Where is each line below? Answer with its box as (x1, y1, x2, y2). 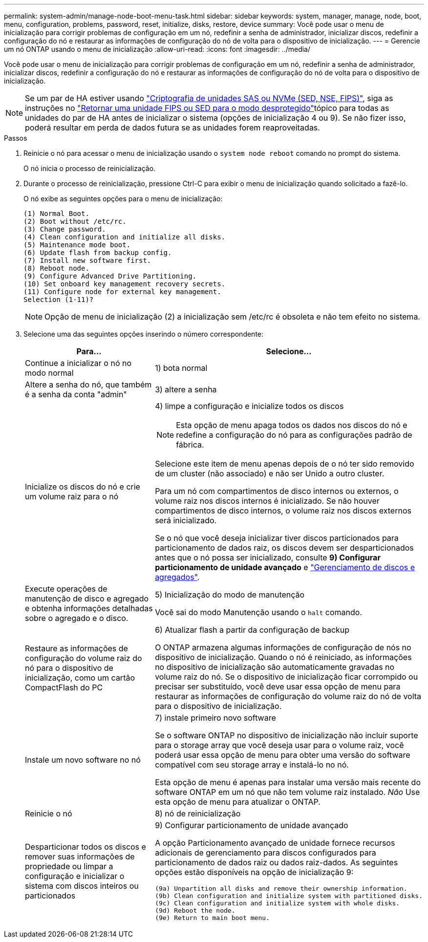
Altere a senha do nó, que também (25, 380, 152, 389)
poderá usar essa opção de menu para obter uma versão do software (155, 750, 410, 760)
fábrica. (176, 440, 204, 450)
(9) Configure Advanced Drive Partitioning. (23, 272, 197, 280)
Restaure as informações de (25, 643, 128, 653)
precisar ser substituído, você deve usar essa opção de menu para (155, 682, 401, 691)
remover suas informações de (25, 851, 135, 861)
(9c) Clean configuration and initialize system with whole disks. (155, 899, 400, 907)
